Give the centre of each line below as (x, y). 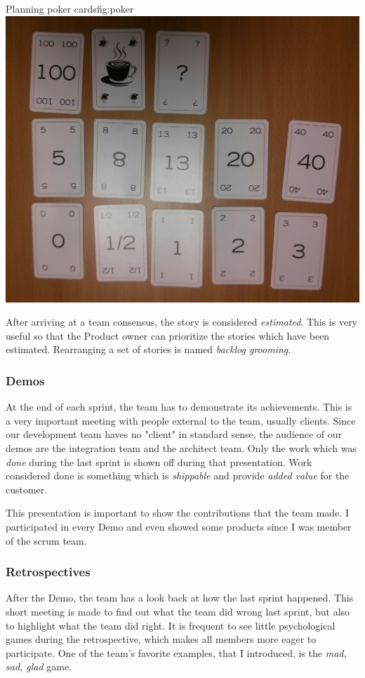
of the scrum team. (46, 540)
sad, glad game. (39, 666)
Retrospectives (48, 572)
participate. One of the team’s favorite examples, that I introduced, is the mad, (176, 652)
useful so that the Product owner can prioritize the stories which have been (168, 335)
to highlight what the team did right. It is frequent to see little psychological (171, 625)
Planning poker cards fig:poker (70, 8)
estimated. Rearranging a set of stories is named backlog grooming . (148, 349)
